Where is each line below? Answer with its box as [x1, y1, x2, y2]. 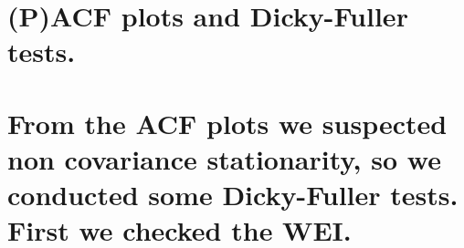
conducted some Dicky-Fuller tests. [7, 176, 459, 213]
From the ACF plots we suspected [7, 104, 448, 141]
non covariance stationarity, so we [7, 139, 441, 177]
